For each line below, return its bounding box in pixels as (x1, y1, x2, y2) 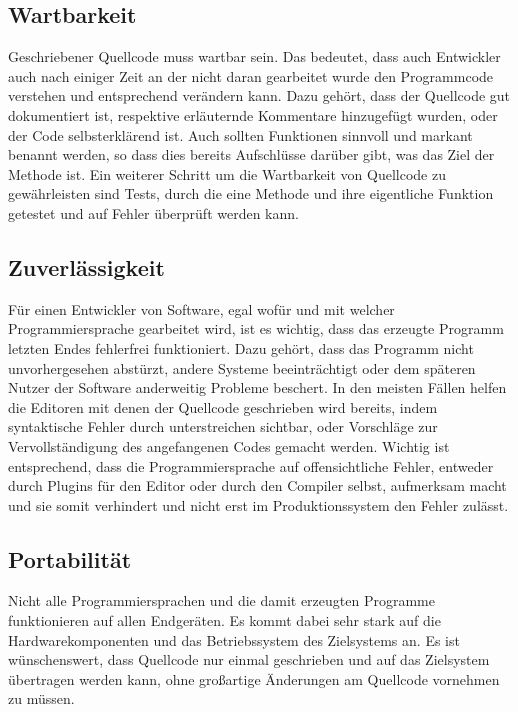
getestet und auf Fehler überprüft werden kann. (8, 202, 299, 223)
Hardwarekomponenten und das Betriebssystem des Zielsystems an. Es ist (8, 629, 460, 650)
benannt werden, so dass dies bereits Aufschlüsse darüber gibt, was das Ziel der (8, 144, 495, 165)
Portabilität (8, 543, 132, 574)
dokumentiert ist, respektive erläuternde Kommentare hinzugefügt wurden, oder (8, 104, 498, 125)
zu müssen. (8, 688, 75, 709)
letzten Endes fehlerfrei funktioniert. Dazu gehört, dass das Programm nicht (8, 337, 474, 358)
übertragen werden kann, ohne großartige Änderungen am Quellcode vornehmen (8, 668, 500, 689)
